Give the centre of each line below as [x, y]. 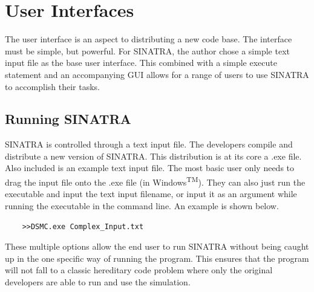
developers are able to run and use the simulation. [98, 281]
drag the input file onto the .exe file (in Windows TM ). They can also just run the [155, 181]
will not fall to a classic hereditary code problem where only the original [139, 270]
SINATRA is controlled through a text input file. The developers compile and [149, 144]
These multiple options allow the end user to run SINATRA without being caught [157, 246]
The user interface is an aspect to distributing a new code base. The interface [149, 39]
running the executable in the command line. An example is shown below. [142, 205]
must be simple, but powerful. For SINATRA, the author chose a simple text [147, 50]
